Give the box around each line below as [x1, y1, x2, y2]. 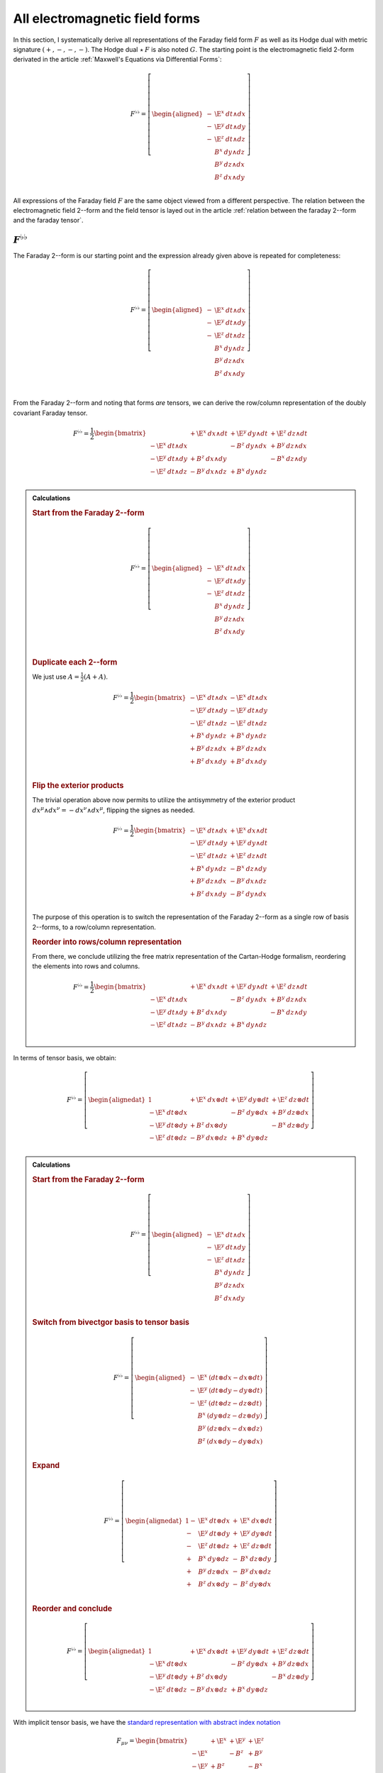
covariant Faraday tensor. [13, 408, 88, 417]
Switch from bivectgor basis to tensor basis [32, 1318, 190, 1328]
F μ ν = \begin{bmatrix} [116, 1737, 188, 1747]
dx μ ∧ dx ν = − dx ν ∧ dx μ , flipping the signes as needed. [32, 805, 195, 814]
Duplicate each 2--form [32, 657, 118, 667]
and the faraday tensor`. [13, 216, 84, 225]
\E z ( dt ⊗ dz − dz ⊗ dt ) [197, 1398, 262, 1407]
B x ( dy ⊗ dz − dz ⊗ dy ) [197, 1411, 262, 1420]
